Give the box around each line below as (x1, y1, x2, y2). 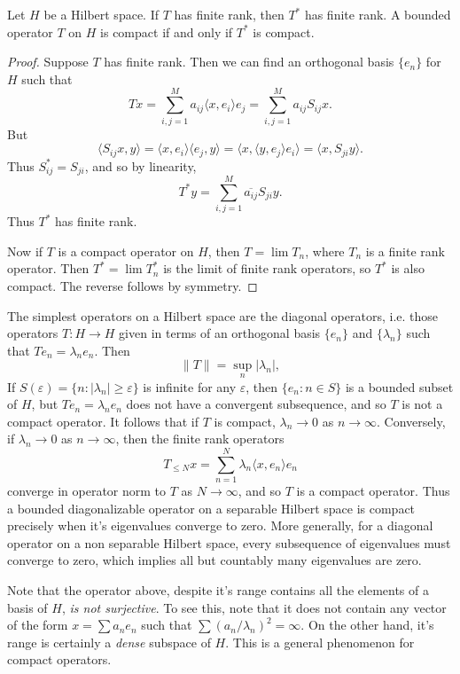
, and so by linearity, (84, 156, 197, 175)
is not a (402, 395, 443, 413)
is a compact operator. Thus (296, 482, 450, 499)
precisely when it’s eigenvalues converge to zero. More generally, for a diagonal (7, 516, 433, 535)
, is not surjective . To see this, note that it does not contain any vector (61, 598, 447, 616)
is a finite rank (365, 241, 445, 260)
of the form (7, 615, 68, 634)
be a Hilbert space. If (43, 5, 159, 23)
